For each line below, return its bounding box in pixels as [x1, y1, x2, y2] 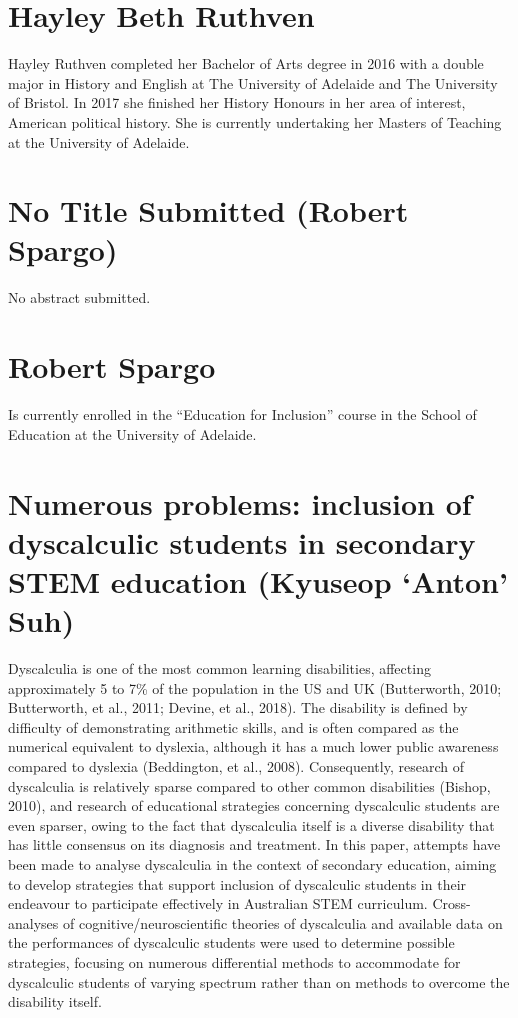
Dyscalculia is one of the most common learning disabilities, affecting [8, 658, 431, 678]
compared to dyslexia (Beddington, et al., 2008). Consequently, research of [8, 755, 464, 776]
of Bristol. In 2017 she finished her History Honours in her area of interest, [8, 92, 466, 113]
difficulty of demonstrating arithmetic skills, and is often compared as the [8, 716, 459, 737]
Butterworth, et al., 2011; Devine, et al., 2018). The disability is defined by [8, 697, 468, 718]
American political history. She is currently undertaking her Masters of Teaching [8, 111, 502, 132]
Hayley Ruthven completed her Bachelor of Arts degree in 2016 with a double [8, 53, 484, 74]
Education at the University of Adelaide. [8, 423, 257, 444]
